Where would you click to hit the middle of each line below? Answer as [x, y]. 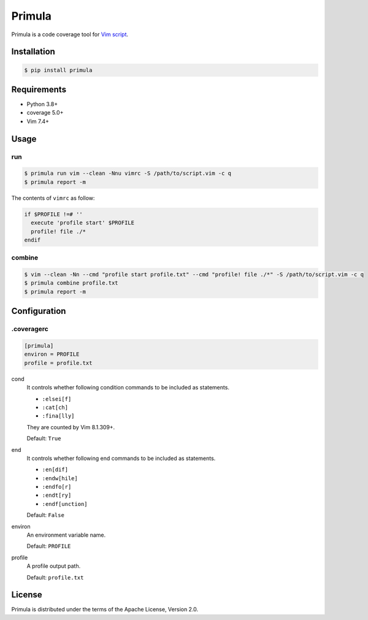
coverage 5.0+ [45, 113]
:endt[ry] [57, 496]
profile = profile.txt [58, 363]
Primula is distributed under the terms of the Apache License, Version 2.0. [105, 610]
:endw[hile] [60, 478]
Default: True [44, 438]
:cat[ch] [55, 407]
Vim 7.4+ [38, 121]
